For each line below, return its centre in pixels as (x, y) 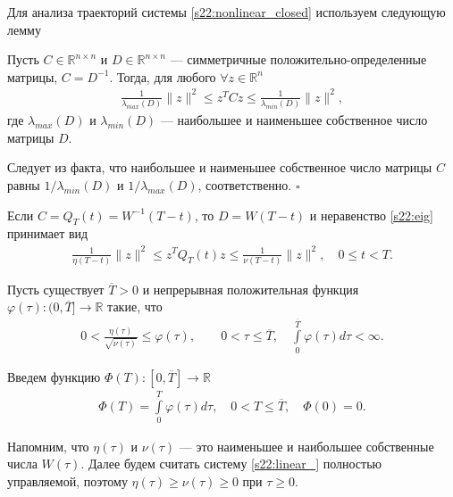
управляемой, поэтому (67, 481)
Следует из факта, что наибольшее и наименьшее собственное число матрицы (220, 167)
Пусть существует (56, 289)
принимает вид (48, 233)
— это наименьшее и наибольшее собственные (306, 446)
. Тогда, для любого (163, 76)
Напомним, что (48, 446)
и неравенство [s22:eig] (371, 215)
